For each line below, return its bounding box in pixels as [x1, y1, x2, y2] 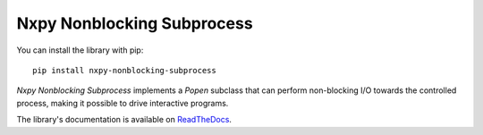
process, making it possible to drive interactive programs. [16, 97, 229, 108]
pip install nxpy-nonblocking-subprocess [32, 65, 216, 75]
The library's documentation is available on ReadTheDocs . [16, 114, 233, 125]
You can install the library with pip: [16, 45, 144, 55]
